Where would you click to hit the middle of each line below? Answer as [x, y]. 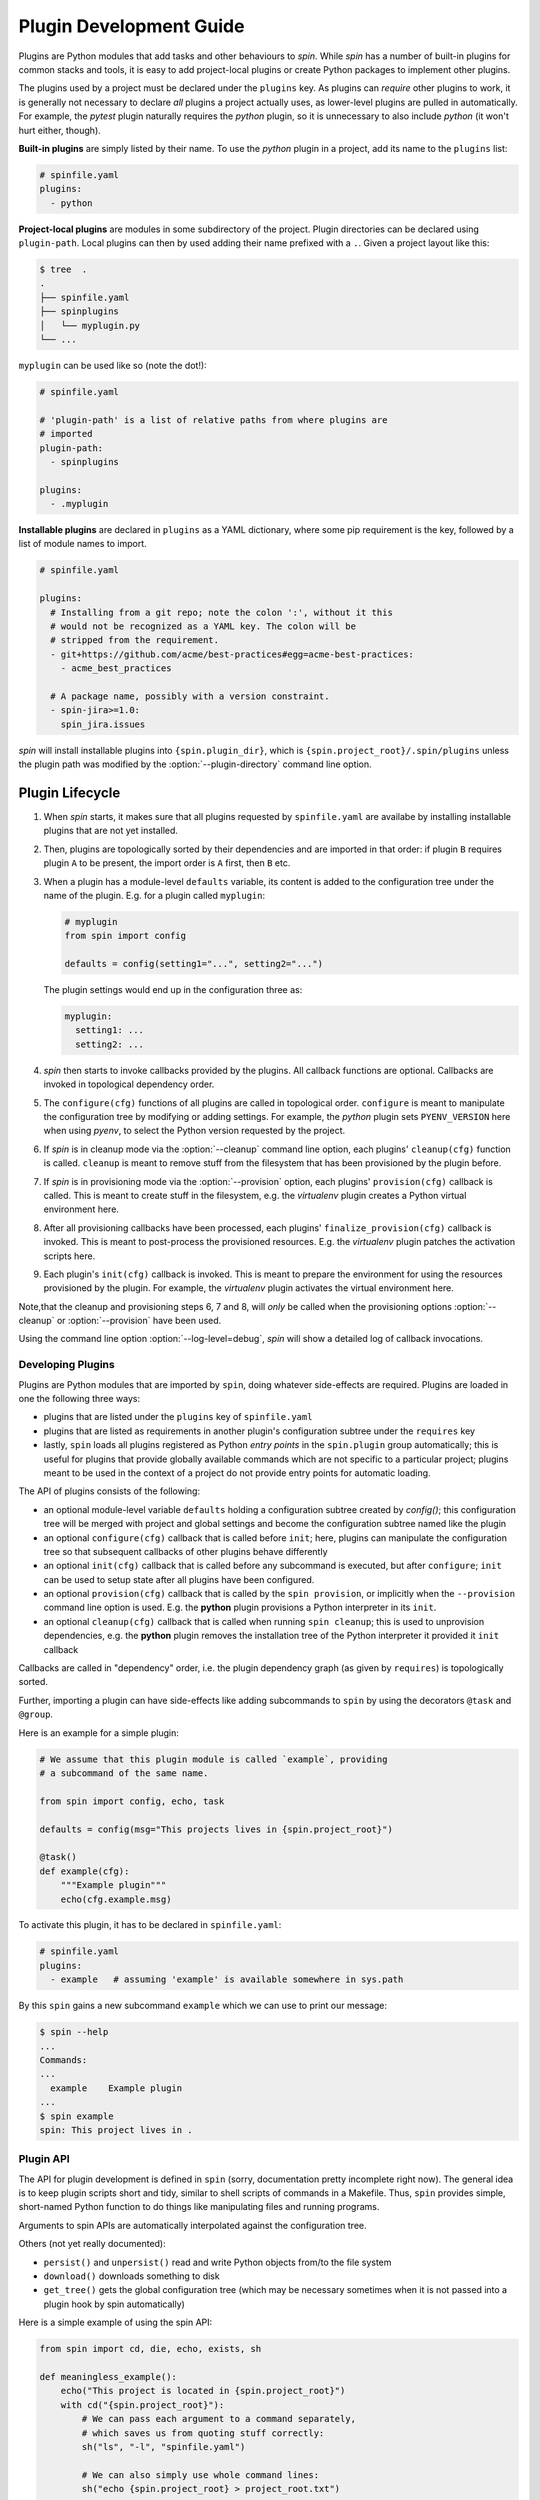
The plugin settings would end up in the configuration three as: [173, 990]
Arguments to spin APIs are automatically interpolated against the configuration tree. [192, 2225]
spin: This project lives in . [116, 2129]
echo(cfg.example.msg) [116, 1899]
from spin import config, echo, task [132, 1801]
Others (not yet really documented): [92, 2244]
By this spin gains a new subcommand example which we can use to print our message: [203, 2006]
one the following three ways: [79, 1399]
